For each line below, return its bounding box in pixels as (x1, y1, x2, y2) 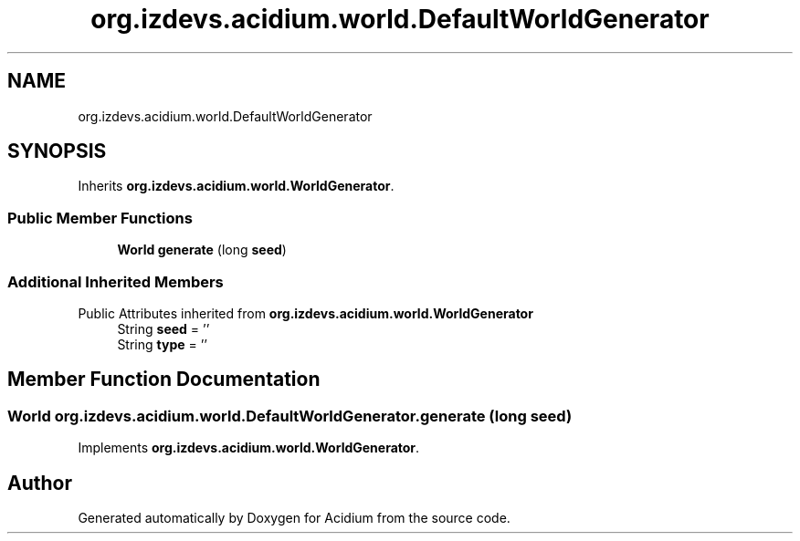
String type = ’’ (117, 336, 208, 352)
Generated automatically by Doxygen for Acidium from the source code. (78, 510, 511, 525)
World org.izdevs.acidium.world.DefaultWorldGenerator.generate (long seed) (7, 406, 573, 425)
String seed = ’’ (117, 320, 210, 337)
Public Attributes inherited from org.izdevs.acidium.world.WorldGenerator (78, 305, 533, 321)
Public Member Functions (7, 208, 193, 227)
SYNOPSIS (7, 140, 107, 163)
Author (7, 471, 72, 494)
